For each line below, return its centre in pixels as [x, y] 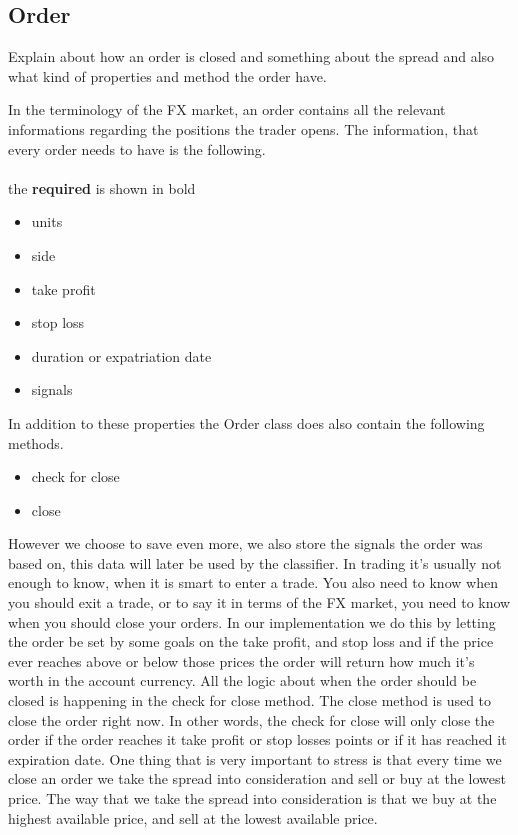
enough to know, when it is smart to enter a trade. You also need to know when [253, 582]
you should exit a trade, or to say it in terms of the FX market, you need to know [259, 602]
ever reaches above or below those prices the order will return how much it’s [241, 660]
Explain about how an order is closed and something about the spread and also [251, 56]
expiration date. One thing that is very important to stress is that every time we [255, 758]
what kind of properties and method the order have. [167, 75]
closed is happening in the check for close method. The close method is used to [250, 700]
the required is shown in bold [102, 187]
